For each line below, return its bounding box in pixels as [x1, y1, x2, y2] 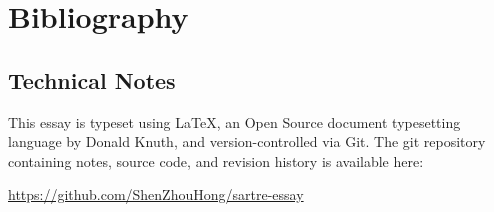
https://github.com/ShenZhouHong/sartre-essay [8, 184, 304, 205]
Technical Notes [8, 64, 176, 95]
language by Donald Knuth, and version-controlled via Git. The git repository [8, 131, 486, 152]
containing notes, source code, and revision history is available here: [8, 150, 424, 171]
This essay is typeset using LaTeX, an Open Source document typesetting [8, 111, 461, 132]
